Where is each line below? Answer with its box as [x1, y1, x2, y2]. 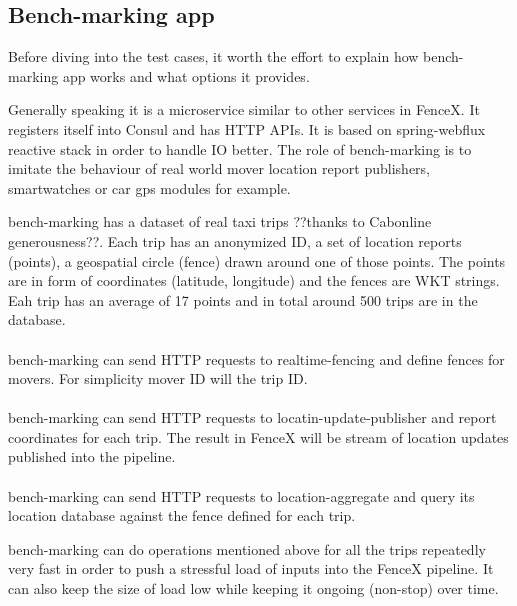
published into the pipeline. [8, 446, 176, 467]
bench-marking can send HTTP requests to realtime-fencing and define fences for [8, 348, 505, 369]
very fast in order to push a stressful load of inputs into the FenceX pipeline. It [8, 558, 494, 579]
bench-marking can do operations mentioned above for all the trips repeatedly [8, 538, 486, 559]
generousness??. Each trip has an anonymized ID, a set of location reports [8, 230, 462, 251]
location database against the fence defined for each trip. [8, 505, 356, 526]
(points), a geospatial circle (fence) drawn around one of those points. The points [8, 250, 506, 271]
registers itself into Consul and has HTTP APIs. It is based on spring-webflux [8, 118, 486, 139]
